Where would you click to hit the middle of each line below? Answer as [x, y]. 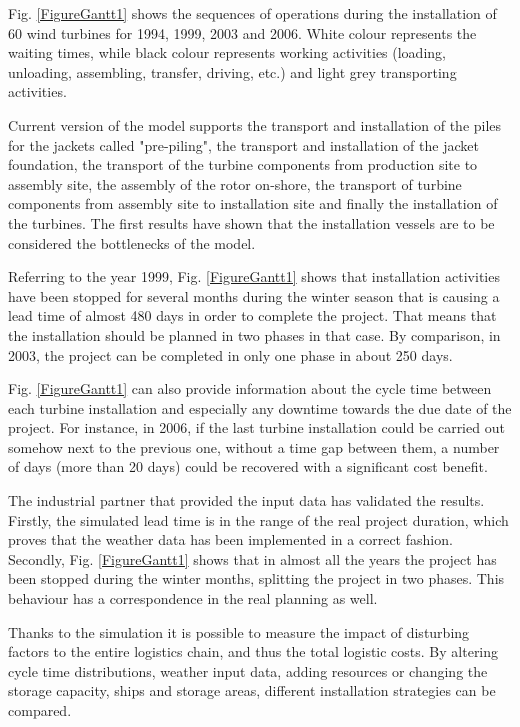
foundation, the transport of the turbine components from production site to [243, 164]
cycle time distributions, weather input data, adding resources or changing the [248, 670]
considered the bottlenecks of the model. [132, 242]
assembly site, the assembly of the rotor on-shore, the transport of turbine [235, 183]
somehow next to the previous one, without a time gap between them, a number [254, 446]
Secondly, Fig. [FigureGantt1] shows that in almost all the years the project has [252, 558]
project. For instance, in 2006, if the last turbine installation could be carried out [256, 427]
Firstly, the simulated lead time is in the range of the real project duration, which [258, 519]
